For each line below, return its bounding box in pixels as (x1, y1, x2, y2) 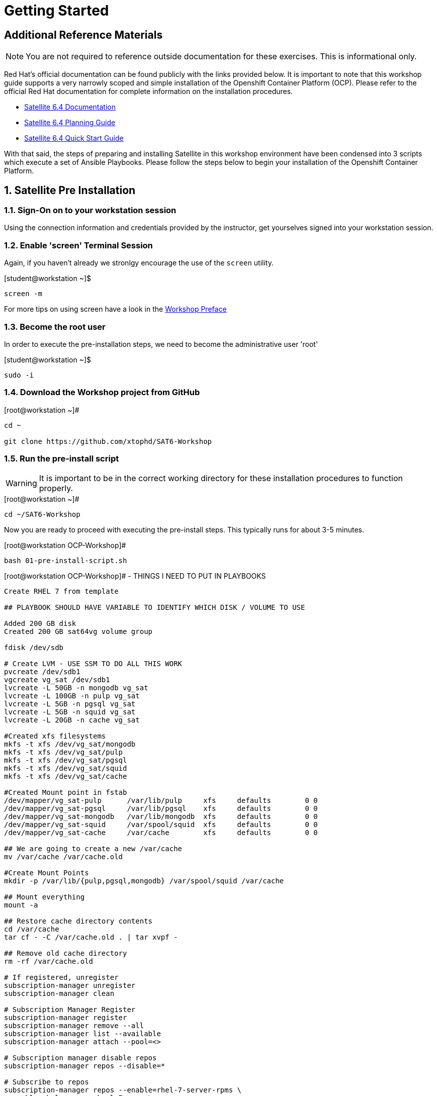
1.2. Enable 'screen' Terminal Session (4, 240, 153, 250)
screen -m (4, 290, 42, 298)
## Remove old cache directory (4, 949, 127, 958)
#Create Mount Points (4, 869, 89, 877)
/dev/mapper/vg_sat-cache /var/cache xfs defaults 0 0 (4, 829, 318, 837)
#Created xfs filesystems (4, 732, 106, 741)
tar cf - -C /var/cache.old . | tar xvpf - (4, 933, 178, 942)
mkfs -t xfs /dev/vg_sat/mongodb (4, 740, 136, 749)
